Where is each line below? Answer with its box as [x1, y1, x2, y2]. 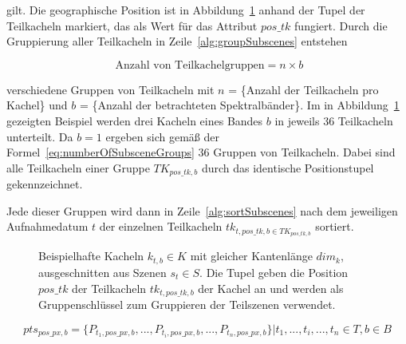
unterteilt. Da [6, 128, 73, 144]
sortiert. [315, 218, 354, 235]
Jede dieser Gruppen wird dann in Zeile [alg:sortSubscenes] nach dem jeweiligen [6, 202, 398, 219]
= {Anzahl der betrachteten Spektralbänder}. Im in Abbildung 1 [79, 97, 400, 113]
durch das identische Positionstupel [201, 159, 374, 176]
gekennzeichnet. [6, 176, 83, 192]
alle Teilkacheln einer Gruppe [6, 159, 150, 176]
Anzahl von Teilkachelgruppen [115, 59, 265, 71]
